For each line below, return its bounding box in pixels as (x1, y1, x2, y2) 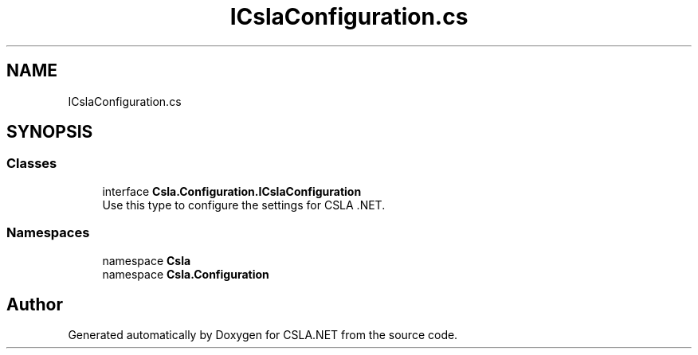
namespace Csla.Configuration (102, 267, 269, 281)
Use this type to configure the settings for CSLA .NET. (102, 197, 386, 212)
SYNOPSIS (6, 122, 93, 142)
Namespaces (6, 224, 90, 241)
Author (6, 294, 63, 314)
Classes (6, 155, 57, 172)
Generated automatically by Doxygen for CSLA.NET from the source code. (68, 328, 458, 342)
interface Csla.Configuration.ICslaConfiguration (102, 184, 362, 198)
